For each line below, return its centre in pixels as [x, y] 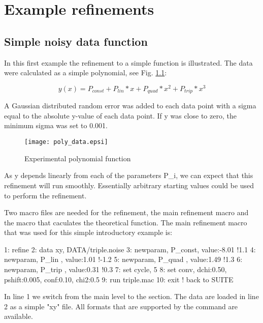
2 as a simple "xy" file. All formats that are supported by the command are [121, 306]
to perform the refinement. [45, 195]
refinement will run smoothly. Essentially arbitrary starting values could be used [129, 185]
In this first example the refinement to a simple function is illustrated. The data [128, 62]
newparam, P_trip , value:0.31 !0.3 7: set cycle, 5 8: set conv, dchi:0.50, [116, 269]
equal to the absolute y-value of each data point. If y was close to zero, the [120, 115]
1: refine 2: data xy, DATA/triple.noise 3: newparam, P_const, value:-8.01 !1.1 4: [130, 249]
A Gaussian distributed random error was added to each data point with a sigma [130, 106]
